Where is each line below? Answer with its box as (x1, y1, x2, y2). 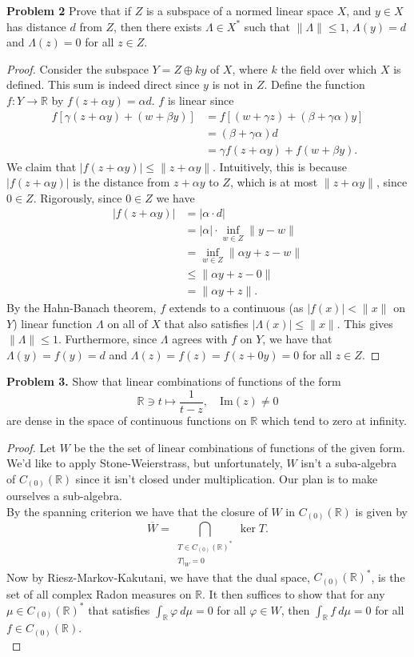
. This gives (336, 314, 393, 331)
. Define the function (264, 76, 365, 93)
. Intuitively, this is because (213, 158, 347, 174)
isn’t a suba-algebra (301, 455, 397, 471)
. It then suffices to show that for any (202, 585, 385, 602)
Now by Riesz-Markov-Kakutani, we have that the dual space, (6, 568, 310, 585)
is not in (212, 76, 253, 93)
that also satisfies (164, 314, 249, 331)
